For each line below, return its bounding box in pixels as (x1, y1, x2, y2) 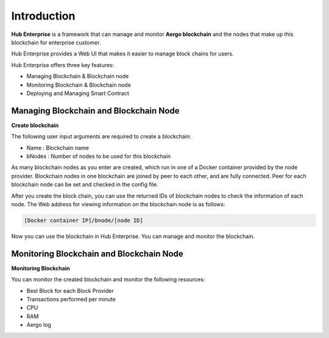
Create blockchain (11, 121, 59, 129)
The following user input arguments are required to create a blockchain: (11, 133, 191, 140)
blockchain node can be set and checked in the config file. (11, 181, 158, 189)
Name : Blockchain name (26, 144, 90, 151)
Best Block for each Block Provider (26, 287, 114, 294)
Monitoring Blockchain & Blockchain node (26, 81, 131, 88)
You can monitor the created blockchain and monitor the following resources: (11, 276, 205, 283)
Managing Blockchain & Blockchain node (26, 73, 129, 80)
